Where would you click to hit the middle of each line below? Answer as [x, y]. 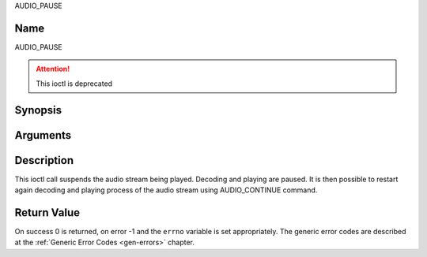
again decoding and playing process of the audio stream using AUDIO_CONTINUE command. [166, 190]
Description [44, 160]
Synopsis [38, 110]
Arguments [43, 135]
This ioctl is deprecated [74, 84]
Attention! [53, 69]
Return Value [47, 212]
